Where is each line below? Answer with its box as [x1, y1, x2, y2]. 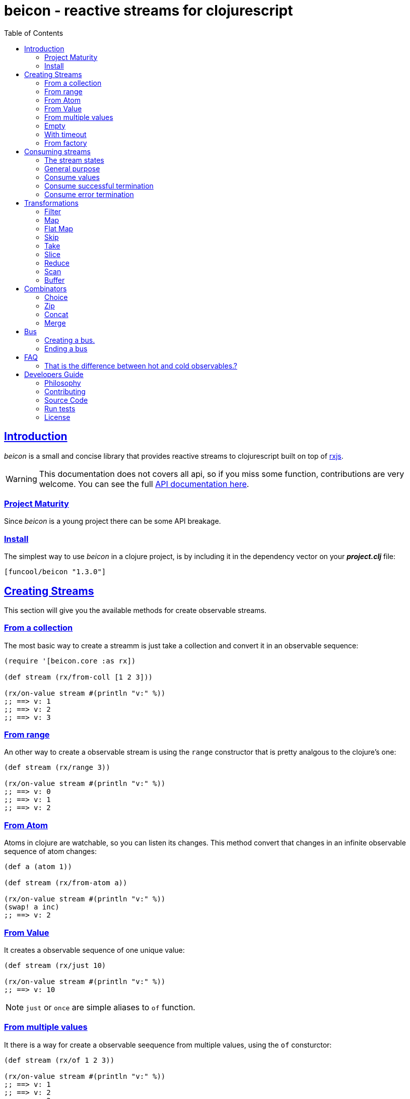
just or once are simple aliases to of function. [26, 1002, 195, 1012]
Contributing [44, 387, 86, 396]
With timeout [44, 130, 87, 139]
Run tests [44, 404, 76, 413]
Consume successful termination [44, 181, 154, 190]
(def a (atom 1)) [4, 863, 72, 871]
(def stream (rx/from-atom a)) [4, 879, 127, 887]
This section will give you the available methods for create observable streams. [4, 605, 266, 615]
